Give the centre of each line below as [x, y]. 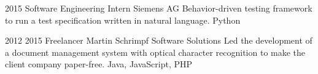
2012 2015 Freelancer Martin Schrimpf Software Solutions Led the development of [159, 40]
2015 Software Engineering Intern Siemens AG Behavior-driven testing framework [159, 8]
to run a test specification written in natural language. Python [123, 20]
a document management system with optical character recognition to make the [155, 52]
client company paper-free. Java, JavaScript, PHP [99, 64]
